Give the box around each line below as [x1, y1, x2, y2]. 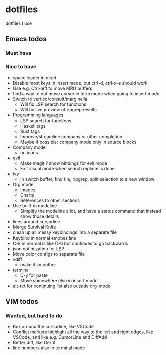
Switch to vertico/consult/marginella [12, 96, 88, 102]
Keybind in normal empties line [12, 234, 77, 241]
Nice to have [5, 63, 37, 70]
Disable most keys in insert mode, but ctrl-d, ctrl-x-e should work [12, 80, 148, 86]
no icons [20, 149, 38, 155]
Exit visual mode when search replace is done [20, 165, 115, 171]
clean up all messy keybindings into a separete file [12, 229, 117, 235]
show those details [20, 213, 59, 219]
